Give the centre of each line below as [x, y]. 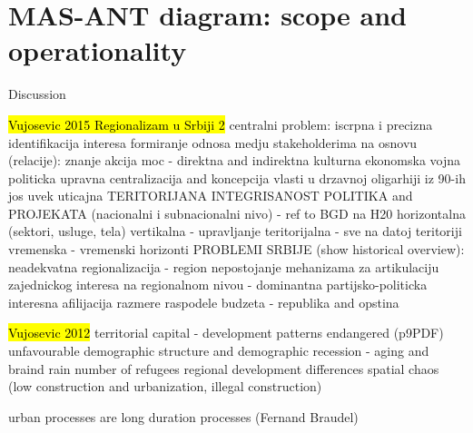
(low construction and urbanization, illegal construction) [165, 386]
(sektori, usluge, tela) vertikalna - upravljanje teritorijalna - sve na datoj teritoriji [235, 231]
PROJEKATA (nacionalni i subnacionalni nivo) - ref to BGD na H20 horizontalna [237, 213]
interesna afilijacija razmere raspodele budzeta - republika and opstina [204, 302]
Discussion [37, 94]
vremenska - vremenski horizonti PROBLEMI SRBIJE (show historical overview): [236, 249]
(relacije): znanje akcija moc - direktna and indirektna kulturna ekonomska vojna [235, 160]
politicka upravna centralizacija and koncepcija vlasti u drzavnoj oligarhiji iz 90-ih [237, 177]
